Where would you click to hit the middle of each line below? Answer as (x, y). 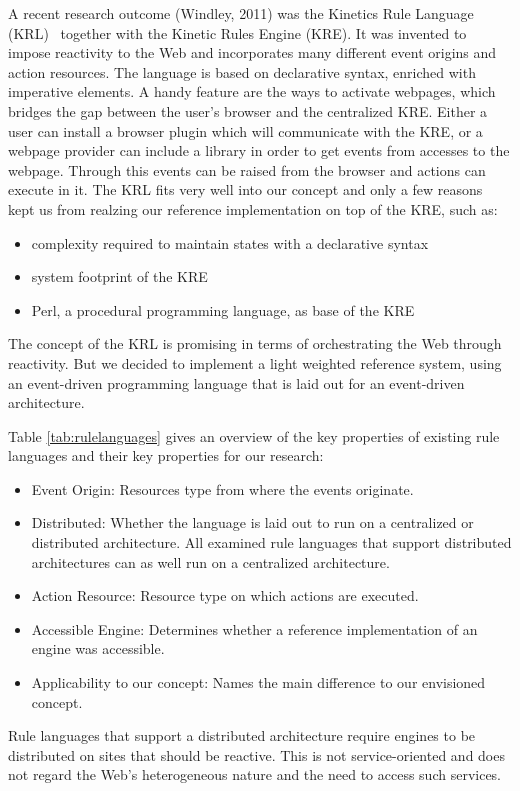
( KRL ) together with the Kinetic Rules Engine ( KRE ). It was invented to (237, 32)
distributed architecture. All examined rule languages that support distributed (271, 542)
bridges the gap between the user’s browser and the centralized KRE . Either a (248, 110)
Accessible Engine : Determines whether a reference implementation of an (254, 628)
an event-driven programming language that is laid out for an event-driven (236, 382)
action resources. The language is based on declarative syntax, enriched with (242, 71)
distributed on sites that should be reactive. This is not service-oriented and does (256, 754)
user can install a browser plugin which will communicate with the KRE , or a (245, 130)
